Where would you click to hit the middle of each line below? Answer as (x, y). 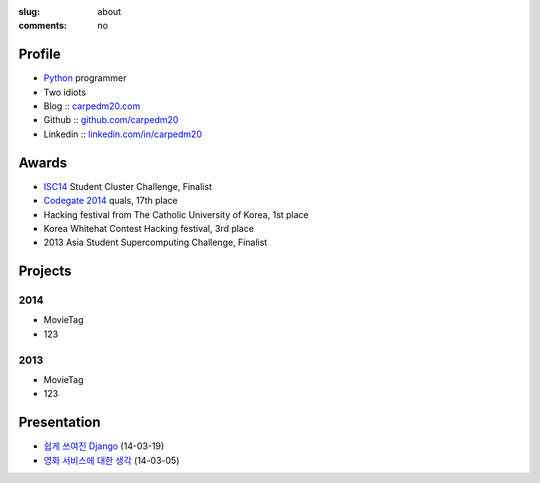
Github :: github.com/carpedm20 (111, 120)
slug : (29, 11)
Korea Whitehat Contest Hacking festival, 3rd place (149, 228)
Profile (39, 54)
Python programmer (85, 78)
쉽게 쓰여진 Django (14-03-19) (104, 446)
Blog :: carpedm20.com (92, 106)
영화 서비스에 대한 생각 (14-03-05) (111, 460)
